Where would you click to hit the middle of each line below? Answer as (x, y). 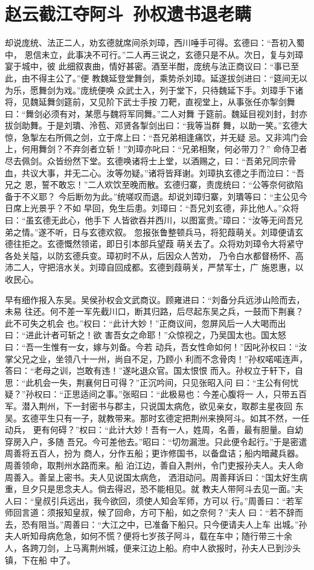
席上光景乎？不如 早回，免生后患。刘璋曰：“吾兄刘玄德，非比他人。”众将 (156, 208)
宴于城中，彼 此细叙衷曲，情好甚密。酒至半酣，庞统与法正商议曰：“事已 (148, 66)
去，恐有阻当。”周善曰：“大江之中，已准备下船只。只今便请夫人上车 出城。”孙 (156, 524)
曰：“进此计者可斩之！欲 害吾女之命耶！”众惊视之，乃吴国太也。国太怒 (146, 335)
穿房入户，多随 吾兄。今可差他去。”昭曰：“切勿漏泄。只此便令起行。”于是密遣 (156, 441)
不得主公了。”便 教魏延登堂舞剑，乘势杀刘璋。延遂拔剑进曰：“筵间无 (164, 78)
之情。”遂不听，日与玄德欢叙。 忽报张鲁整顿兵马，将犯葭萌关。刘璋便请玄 (158, 232)
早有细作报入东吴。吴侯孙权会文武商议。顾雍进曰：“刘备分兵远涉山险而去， (155, 299)
